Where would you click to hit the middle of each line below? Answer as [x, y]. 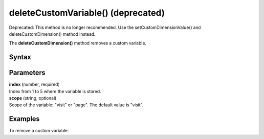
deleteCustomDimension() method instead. [52, 34]
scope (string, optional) [33, 98]
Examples [24, 119]
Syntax [20, 57]
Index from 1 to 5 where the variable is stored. [55, 91]
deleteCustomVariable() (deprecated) [87, 13]
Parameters [27, 73]
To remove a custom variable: [39, 131]
